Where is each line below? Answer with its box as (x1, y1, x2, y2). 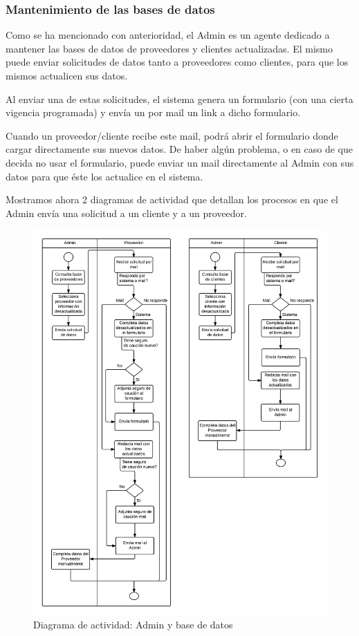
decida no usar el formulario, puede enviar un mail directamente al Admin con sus (6, 155, 354, 169)
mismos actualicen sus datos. (6, 68, 128, 82)
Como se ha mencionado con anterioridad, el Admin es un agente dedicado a (6, 28, 330, 42)
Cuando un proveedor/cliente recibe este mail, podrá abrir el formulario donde (6, 128, 338, 142)
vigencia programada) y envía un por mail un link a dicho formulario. (6, 105, 301, 120)
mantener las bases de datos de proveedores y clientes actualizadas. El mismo (6, 41, 333, 55)
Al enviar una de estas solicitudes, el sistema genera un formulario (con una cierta (6, 91, 353, 106)
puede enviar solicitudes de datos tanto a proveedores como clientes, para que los (6, 55, 349, 69)
